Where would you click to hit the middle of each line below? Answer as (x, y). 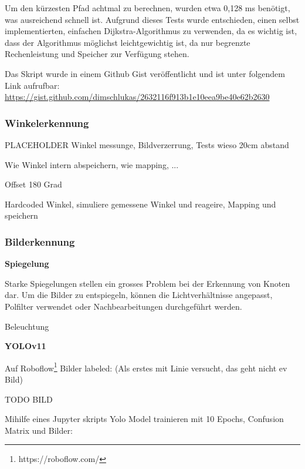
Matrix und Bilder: (39, 430)
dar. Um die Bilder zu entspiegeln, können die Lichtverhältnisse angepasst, (139, 295)
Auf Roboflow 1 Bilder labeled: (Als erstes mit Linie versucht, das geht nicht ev (146, 367)
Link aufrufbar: (32, 85)
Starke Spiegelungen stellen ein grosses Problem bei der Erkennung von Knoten (148, 283)
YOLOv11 (26, 346)
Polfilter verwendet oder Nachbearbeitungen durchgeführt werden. (123, 306)
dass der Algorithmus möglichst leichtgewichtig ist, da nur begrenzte (128, 42)
